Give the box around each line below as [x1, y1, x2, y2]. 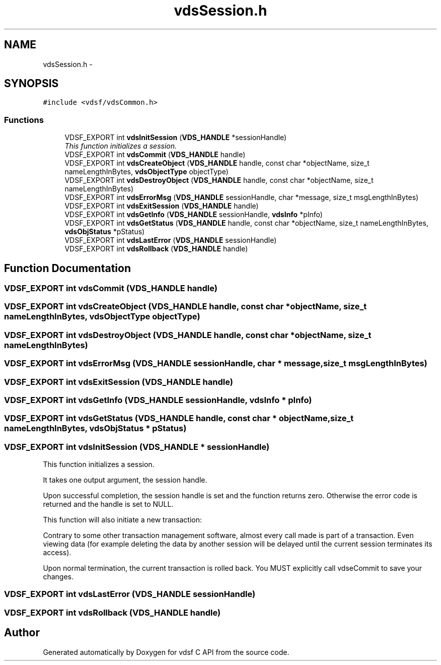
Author [4, 626, 40, 639]
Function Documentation [4, 261, 131, 275]
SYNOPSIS [4, 77, 59, 90]
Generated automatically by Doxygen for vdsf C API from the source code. [43, 647, 289, 656]
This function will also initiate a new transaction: [43, 515, 202, 524]
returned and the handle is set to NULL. [43, 500, 174, 509]
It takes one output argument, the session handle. [43, 476, 207, 485]
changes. [43, 572, 73, 581]
